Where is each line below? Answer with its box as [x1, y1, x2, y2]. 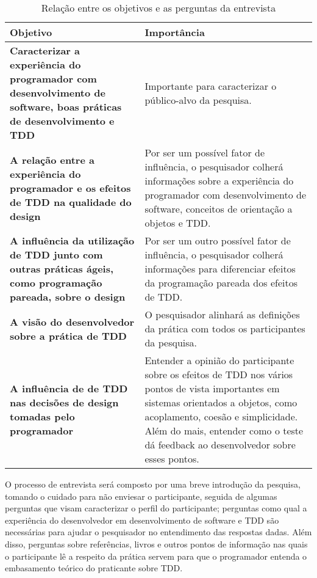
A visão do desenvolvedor [10, 314, 135, 329]
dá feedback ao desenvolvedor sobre [144, 437, 296, 452]
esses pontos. [144, 452, 199, 466]
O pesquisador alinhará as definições [144, 307, 300, 321]
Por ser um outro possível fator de [144, 233, 291, 247]
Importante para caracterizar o [144, 78, 277, 93]
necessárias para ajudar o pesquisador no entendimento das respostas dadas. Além [5, 525, 312, 538]
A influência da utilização [10, 233, 135, 247]
